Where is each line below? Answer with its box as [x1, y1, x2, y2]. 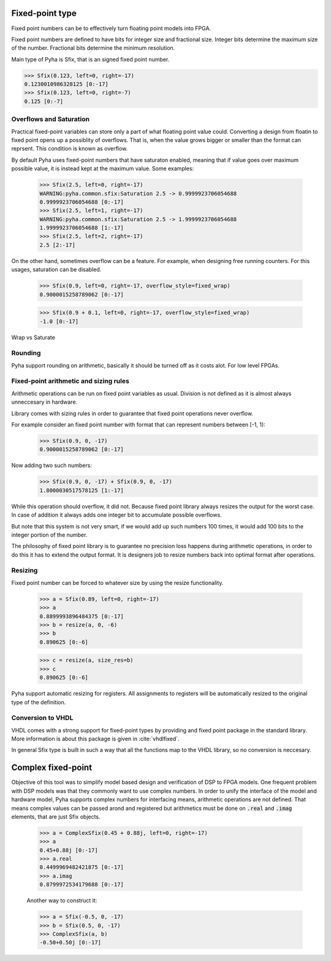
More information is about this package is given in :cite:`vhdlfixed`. [11, 735, 180, 743]
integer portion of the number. [11, 531, 88, 538]
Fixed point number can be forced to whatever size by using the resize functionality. [11, 579, 224, 586]
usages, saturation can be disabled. [11, 266, 102, 273]
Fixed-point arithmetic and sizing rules [11, 377, 130, 385]
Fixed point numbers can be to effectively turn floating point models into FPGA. [11, 25, 211, 32]
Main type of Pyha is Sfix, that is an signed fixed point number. [11, 55, 170, 63]
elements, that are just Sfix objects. [11, 813, 101, 820]
